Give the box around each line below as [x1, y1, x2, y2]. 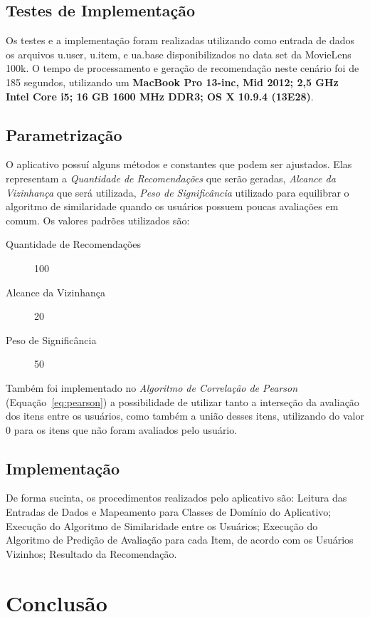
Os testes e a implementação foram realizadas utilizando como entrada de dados [6, 33, 355, 48]
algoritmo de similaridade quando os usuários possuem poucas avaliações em [6, 199, 339, 214]
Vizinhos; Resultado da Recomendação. [6, 546, 177, 561]
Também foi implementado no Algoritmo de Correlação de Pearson [6, 380, 298, 395]
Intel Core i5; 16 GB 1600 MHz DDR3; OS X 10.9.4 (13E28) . [6, 88, 314, 103]
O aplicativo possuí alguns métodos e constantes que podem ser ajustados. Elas [6, 157, 352, 172]
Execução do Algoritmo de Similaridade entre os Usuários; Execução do [6, 518, 318, 533]
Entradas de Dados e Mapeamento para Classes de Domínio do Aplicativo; [6, 504, 332, 519]
